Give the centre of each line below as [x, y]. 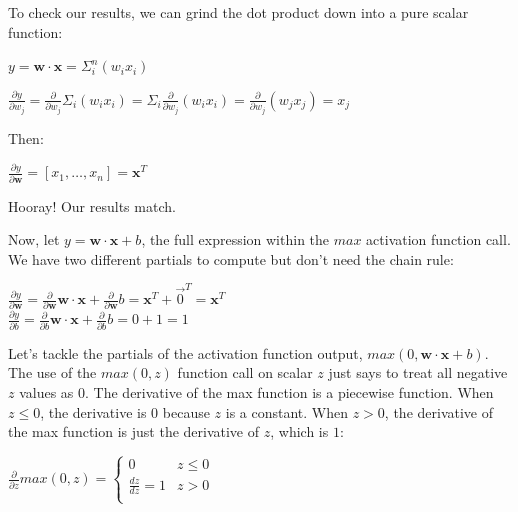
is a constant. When [287, 411]
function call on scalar [245, 372]
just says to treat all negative [418, 372]
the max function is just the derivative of [134, 431]
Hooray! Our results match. [92, 205]
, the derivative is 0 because [125, 411]
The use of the [52, 372]
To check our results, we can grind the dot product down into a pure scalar [238, 12]
